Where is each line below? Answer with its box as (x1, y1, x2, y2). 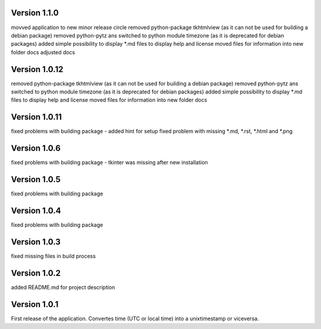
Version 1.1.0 (11, 8, 59, 18)
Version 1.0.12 (11, 64, 64, 74)
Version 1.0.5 (11, 174, 61, 184)
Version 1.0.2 (11, 268, 61, 278)
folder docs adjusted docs (11, 48, 75, 56)
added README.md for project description (11, 283, 115, 291)
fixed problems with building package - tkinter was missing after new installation (11, 159, 208, 166)
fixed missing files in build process (11, 252, 96, 259)
